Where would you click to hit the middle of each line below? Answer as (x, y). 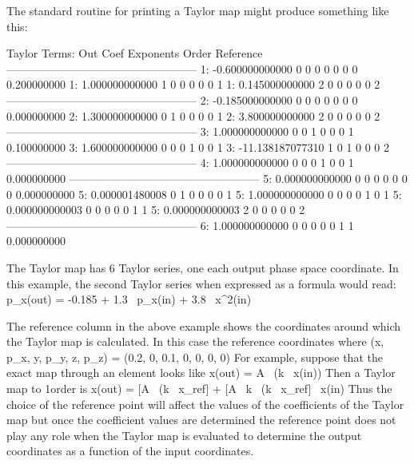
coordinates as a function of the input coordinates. (130, 451)
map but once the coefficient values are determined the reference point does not (201, 420)
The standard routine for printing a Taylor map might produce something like (198, 10)
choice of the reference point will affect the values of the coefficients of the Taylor (205, 404)
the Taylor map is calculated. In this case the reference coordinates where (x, (195, 341)
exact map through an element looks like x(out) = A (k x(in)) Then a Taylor (201, 373)
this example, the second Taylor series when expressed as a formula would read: (201, 283)
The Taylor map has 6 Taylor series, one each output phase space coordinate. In (203, 267)
